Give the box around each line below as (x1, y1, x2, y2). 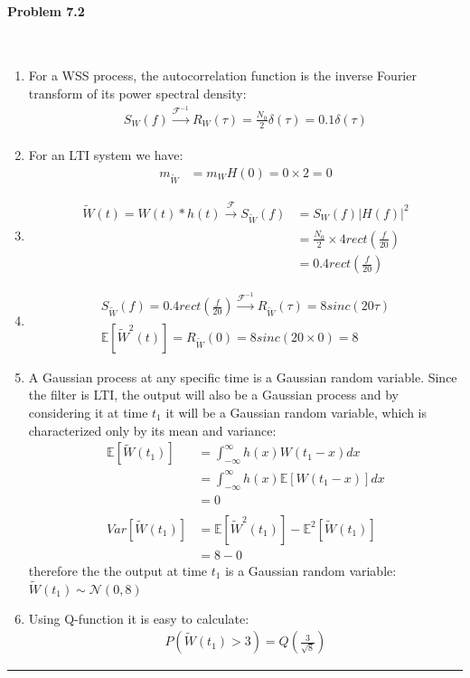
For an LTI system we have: (28, 146, 183, 165)
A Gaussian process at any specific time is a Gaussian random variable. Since (28, 367, 457, 386)
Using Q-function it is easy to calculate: (28, 608, 249, 627)
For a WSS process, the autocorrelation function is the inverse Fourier (28, 66, 417, 85)
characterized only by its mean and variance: (28, 420, 277, 439)
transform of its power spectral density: (28, 83, 247, 102)
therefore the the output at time (28, 560, 208, 579)
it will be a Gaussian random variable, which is (165, 403, 428, 422)
